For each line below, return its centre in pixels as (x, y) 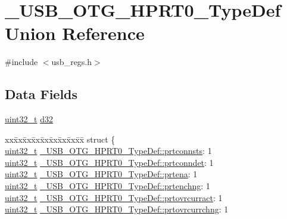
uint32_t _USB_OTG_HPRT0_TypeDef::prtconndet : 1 (109, 162)
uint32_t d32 (29, 119)
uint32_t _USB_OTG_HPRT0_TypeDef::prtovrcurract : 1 (114, 197)
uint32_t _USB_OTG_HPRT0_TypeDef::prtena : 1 (101, 174)
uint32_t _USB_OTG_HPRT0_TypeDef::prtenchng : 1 (107, 186)
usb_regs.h (72, 62)
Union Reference (75, 33)
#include (21, 62)
